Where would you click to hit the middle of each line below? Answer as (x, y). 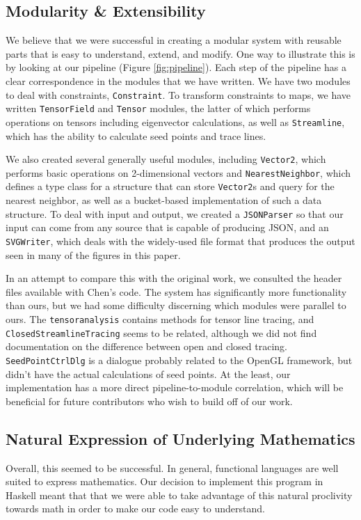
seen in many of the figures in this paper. (93, 254)
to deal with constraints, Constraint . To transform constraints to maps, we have (178, 94)
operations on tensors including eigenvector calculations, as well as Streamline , (175, 121)
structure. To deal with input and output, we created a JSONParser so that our (175, 213)
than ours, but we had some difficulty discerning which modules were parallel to (176, 305)
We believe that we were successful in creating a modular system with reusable (174, 40)
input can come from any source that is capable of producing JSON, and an (167, 227)
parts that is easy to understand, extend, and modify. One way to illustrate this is (180, 53)
